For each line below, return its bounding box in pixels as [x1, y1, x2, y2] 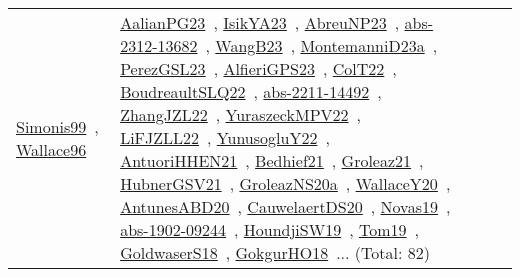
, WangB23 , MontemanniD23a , [205, 34, 438, 57]
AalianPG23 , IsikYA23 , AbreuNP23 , [120, 11, 400, 34]
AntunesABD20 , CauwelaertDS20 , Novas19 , [120, 195, 451, 218]
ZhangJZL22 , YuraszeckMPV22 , [120, 103, 361, 126]
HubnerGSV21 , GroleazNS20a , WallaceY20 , [120, 172, 451, 195]
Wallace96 [16, 137, 87, 161]
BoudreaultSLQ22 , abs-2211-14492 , [120, 80, 382, 103]
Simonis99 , [16, 114, 99, 138]
